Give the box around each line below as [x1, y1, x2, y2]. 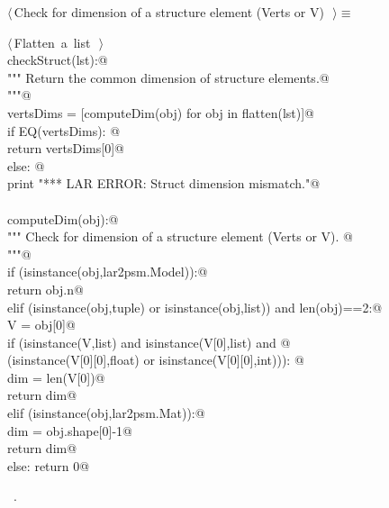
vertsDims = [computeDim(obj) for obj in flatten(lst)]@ [7, 103, 315, 122]
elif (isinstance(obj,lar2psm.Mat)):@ [7, 404, 205, 422]
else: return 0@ [7, 456, 90, 475]
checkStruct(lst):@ [7, 50, 108, 69]
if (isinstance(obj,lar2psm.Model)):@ [7, 262, 208, 281]
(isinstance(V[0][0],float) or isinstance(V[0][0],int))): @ [7, 350, 304, 369]
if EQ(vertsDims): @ [7, 121, 121, 140]
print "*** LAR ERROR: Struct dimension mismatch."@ [7, 174, 321, 193]
